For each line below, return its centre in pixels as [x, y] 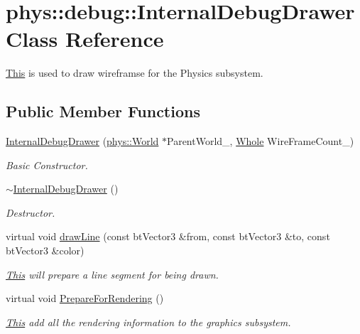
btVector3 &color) [45, 250]
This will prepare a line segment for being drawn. [112, 274]
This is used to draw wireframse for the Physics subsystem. [135, 73]
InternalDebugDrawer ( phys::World [82, 141]
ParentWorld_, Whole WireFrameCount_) [261, 141]
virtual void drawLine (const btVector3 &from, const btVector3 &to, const [168, 236]
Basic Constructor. [47, 165]
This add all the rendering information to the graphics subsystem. [148, 322]
